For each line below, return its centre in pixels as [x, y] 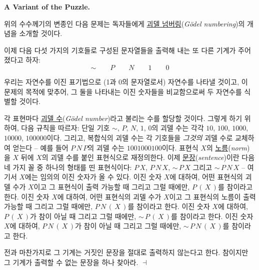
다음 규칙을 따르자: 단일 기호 [65, 128]
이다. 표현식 [180, 147]
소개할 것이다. [41, 33]
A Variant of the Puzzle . [47, 6]
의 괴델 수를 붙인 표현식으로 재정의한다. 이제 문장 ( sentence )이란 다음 [148, 157]
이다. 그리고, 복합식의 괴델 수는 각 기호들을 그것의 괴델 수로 [140, 137]
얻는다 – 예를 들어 [40, 147]
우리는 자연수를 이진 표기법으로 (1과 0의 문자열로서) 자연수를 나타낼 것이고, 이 [126, 81]
